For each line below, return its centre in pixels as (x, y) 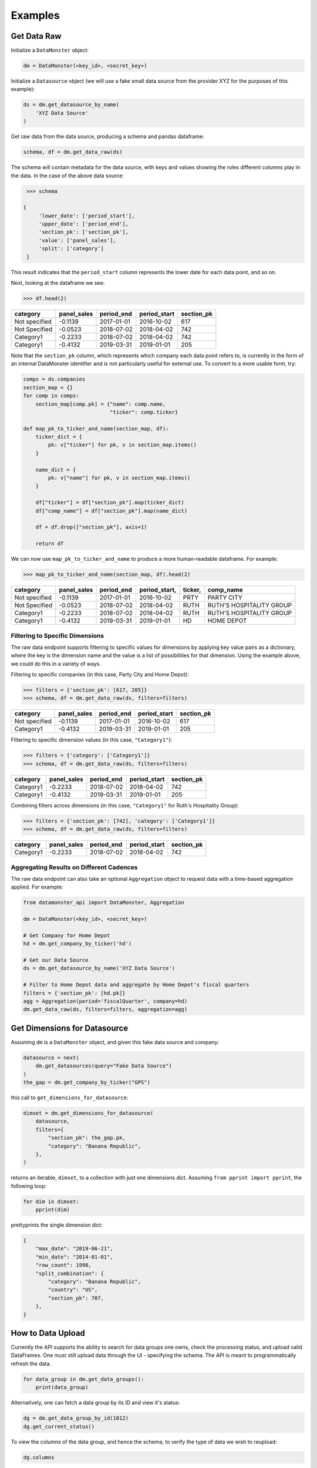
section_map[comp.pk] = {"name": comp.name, (101, 404)
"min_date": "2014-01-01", (75, 1257)
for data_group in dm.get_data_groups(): (84, 1379)
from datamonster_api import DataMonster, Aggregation (104, 903)
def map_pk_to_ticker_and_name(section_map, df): (96, 428)
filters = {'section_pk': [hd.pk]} (74, 993)
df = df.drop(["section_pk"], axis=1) (91, 527)
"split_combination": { (70, 1273)
